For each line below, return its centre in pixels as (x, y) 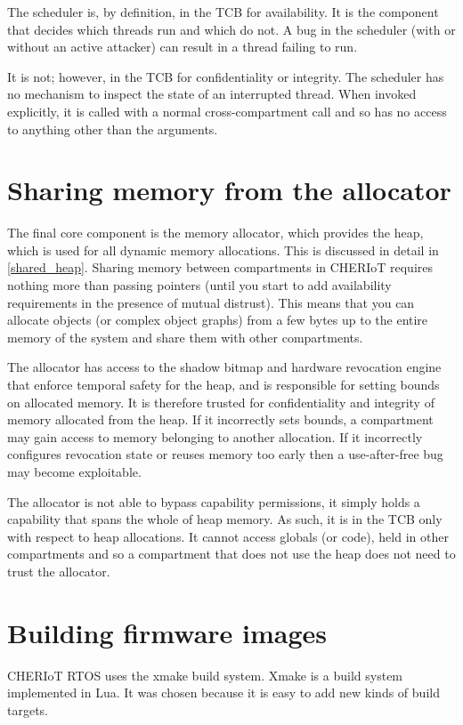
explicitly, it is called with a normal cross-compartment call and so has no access (227, 111)
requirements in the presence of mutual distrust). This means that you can (211, 302)
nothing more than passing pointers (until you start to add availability (199, 285)
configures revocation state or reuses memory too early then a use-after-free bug (225, 454)
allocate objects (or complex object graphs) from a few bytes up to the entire (218, 320)
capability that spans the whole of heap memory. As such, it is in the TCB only (225, 519)
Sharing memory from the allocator (229, 190)
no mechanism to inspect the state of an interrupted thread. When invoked (212, 94)
